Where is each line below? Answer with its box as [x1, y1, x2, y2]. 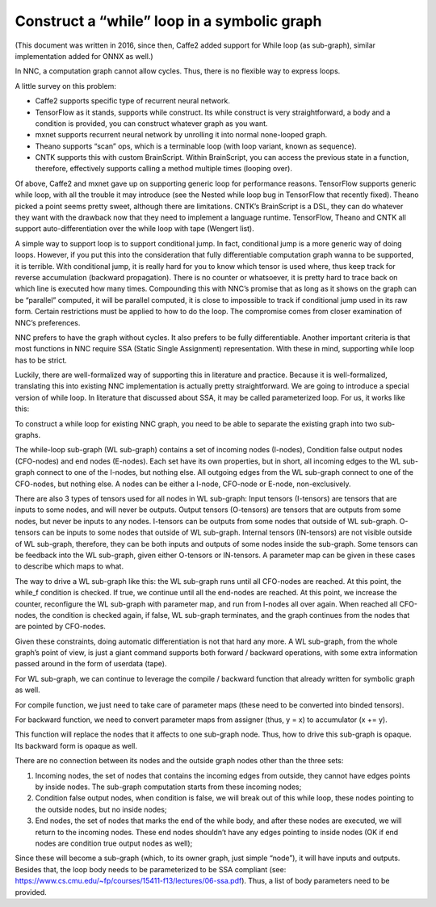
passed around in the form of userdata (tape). [15, 659, 167, 669]
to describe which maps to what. [15, 561, 124, 571]
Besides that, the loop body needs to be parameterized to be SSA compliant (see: [15, 864, 287, 874]
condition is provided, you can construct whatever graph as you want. [35, 118, 268, 128]
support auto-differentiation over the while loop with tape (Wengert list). [15, 224, 254, 233]
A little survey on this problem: [15, 81, 117, 90]
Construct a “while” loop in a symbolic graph [15, 12, 322, 30]
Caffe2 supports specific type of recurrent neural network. [35, 96, 230, 106]
